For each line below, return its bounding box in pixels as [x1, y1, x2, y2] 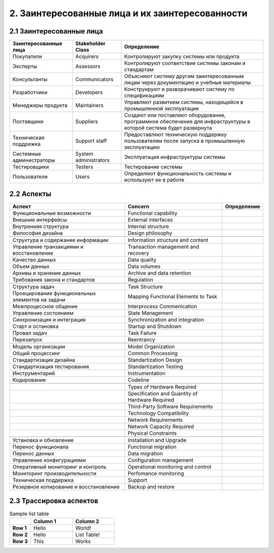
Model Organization [127, 343, 175, 350]
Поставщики [12, 118, 44, 125]
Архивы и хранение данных [12, 269, 81, 276]
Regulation [127, 276, 153, 283]
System [75, 150, 94, 157]
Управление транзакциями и [12, 243, 84, 250]
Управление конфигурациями [12, 457, 86, 464]
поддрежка [12, 141, 41, 148]
